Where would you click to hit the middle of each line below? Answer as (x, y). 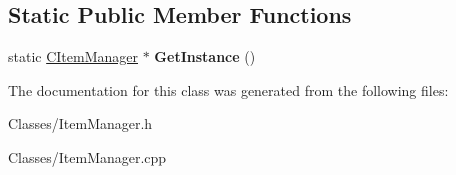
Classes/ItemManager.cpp (87, 156)
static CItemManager (73, 56)
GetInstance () (205, 56)
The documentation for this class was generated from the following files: (228, 89)
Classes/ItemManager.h (80, 123)
